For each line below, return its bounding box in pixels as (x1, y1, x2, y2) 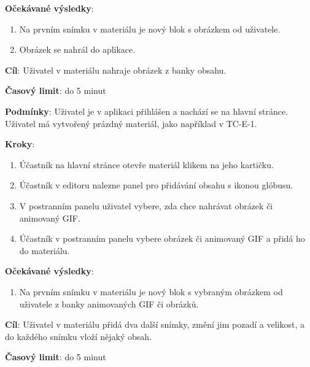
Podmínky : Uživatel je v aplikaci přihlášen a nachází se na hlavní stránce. (5, 104, 289, 117)
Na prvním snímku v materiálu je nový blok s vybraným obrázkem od (19, 285, 283, 298)
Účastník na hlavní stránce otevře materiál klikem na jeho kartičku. (19, 158, 274, 171)
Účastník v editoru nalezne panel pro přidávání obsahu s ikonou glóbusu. (19, 179, 293, 191)
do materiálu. (19, 244, 70, 257)
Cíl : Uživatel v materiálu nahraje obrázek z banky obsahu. (5, 63, 227, 76)
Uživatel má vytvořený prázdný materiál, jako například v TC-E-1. (5, 117, 257, 129)
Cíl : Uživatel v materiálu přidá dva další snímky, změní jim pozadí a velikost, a (5, 318, 304, 331)
